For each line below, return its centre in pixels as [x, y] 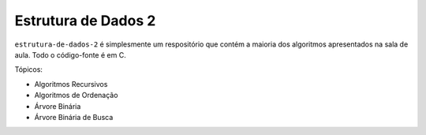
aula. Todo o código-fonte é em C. [70, 54]
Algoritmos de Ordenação [76, 96]
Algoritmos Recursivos [71, 84]
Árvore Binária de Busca [74, 117]
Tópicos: [29, 69]
